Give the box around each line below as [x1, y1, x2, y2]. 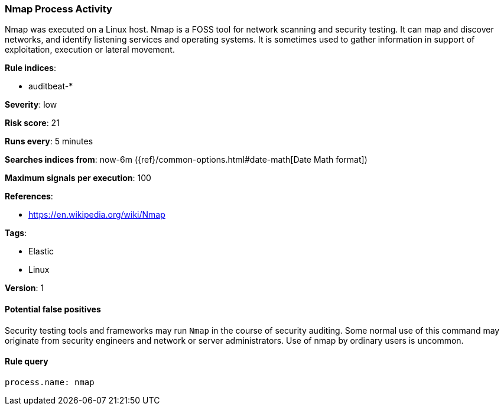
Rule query [5, 356, 48, 367]
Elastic [28, 246, 54, 257]
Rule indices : [5, 63, 56, 73]
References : [5, 191, 53, 202]
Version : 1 [5, 283, 44, 293]
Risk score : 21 [5, 118, 60, 128]
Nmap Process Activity [5, 3, 112, 15]
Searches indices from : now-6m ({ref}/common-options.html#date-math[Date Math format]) [5, 154, 368, 165]
